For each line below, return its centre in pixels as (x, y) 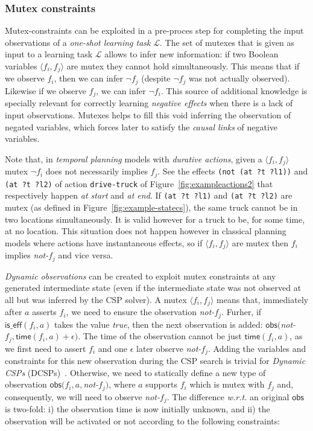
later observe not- (169, 348)
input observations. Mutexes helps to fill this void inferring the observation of (148, 114)
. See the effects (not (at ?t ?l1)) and (233, 171)
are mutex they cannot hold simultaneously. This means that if (183, 66)
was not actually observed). (239, 78)
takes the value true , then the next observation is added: (159, 324)
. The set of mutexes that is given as (227, 42)
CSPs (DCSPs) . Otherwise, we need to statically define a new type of (135, 372)
